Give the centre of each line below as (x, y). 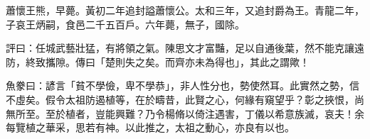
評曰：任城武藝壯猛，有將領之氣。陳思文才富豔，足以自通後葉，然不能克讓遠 (185, 48)
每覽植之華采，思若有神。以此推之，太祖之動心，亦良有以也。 (150, 127)
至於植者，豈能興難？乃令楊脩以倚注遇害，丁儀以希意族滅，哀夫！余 (205, 113)
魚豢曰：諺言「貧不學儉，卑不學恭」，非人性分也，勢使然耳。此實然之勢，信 (183, 85)
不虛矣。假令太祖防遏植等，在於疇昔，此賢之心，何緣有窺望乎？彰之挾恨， (180, 99)
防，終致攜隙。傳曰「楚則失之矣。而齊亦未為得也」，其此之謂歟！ (158, 61)
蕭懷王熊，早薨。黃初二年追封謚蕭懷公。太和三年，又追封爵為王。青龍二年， (185, 10)
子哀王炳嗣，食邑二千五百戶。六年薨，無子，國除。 (125, 24)
